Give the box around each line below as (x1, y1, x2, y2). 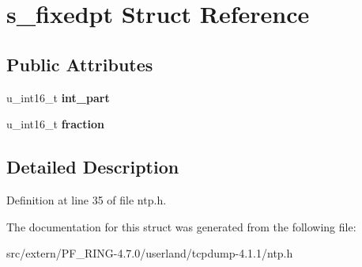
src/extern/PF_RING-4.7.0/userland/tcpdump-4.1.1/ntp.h (6, 245, 293, 261)
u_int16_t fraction (6, 116, 104, 132)
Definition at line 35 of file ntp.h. (6, 191, 167, 208)
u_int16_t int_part (6, 89, 110, 105)
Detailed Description (6, 154, 179, 179)
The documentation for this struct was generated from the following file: (6, 218, 356, 235)
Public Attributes (6, 51, 153, 76)
